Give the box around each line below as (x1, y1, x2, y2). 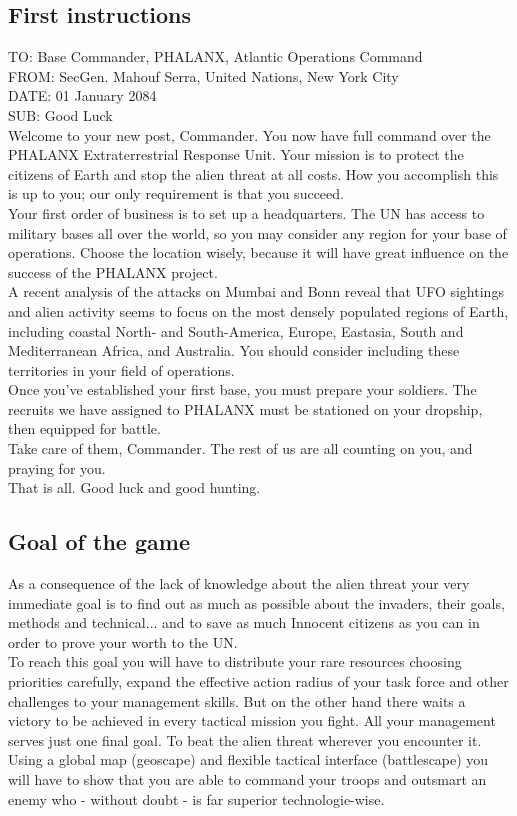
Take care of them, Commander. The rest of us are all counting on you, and (8, 438, 473, 459)
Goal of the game (8, 526, 190, 557)
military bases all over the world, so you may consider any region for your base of (8, 222, 507, 243)
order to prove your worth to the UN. (8, 631, 238, 652)
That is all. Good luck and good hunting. (8, 477, 261, 498)
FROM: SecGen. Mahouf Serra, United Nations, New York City (8, 65, 399, 86)
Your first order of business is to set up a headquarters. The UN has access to (8, 202, 485, 223)
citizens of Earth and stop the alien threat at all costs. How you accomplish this (8, 163, 499, 184)
